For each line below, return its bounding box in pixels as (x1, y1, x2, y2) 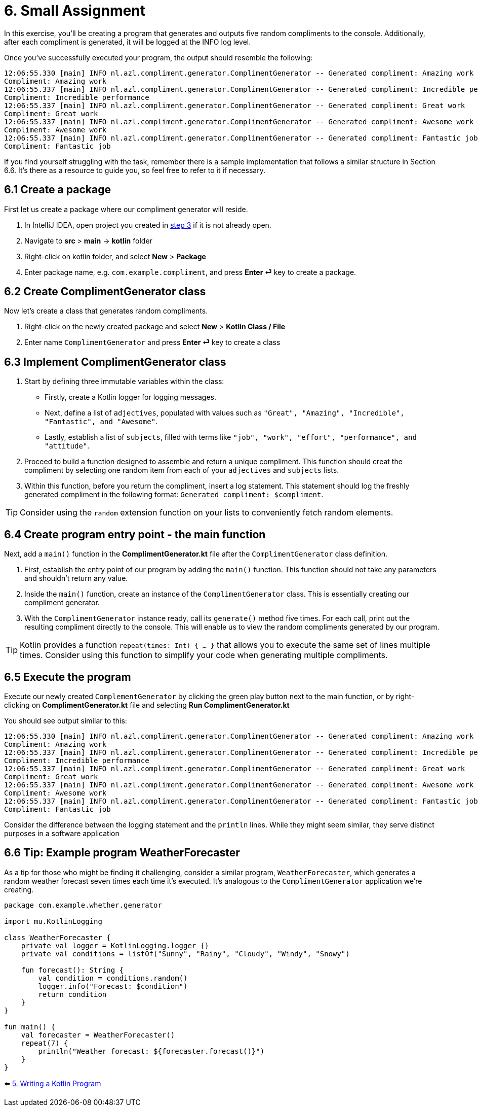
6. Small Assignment (4, 2, 146, 19)
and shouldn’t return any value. (24, 574, 128, 583)
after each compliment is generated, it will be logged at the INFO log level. (4, 37, 251, 46)
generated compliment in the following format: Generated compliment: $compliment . (24, 490, 324, 499)
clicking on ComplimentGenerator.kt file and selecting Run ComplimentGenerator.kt (4, 700, 290, 709)
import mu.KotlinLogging (4, 917, 102, 925)
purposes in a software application (4, 828, 119, 838)
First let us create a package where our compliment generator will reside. (4, 204, 248, 214)
